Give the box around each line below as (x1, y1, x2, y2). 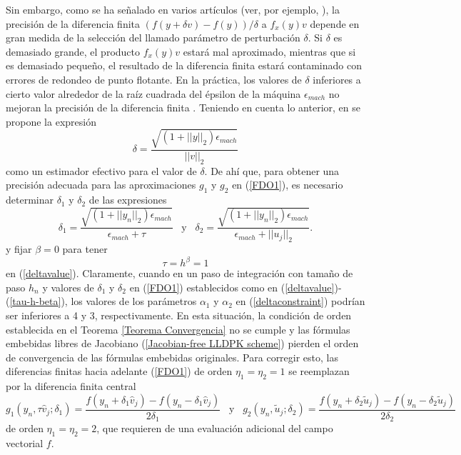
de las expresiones (88, 192, 167, 207)
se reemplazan (288, 364, 350, 379)
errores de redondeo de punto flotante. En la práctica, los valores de (6, 71, 302, 86)
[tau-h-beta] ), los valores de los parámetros (9, 294, 197, 309)
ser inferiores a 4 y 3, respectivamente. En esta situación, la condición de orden (6, 307, 352, 322)
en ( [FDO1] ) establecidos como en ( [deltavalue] (129, 279, 335, 294)
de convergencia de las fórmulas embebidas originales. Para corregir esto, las (6, 349, 339, 364)
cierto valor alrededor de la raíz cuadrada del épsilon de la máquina (6, 86, 301, 101)
